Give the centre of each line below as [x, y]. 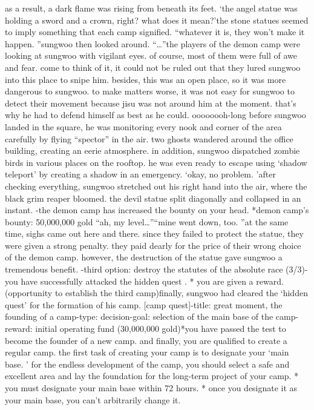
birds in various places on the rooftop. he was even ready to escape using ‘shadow [156, 162]
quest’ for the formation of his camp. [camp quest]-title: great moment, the [144, 304]
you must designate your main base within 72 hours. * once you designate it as [151, 388]
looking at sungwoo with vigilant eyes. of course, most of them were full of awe [151, 55]
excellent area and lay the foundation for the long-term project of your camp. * [152, 376]
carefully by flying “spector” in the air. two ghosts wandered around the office [149, 138]
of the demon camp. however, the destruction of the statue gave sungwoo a [144, 257]
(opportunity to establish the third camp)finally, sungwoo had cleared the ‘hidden [156, 293]
